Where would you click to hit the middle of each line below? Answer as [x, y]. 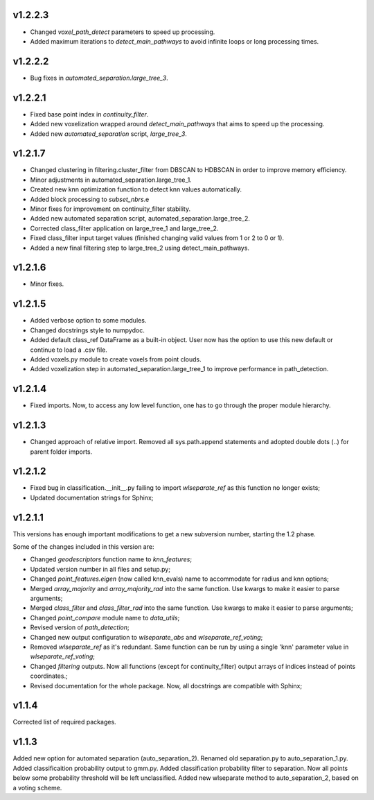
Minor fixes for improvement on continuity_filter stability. [110, 209]
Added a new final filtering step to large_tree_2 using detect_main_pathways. [140, 248]
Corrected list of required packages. [65, 722]
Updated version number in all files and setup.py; [100, 569]
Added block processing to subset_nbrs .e [90, 199]
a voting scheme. [37, 788]
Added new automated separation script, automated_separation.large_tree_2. [140, 219]
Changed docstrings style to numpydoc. [87, 330]
